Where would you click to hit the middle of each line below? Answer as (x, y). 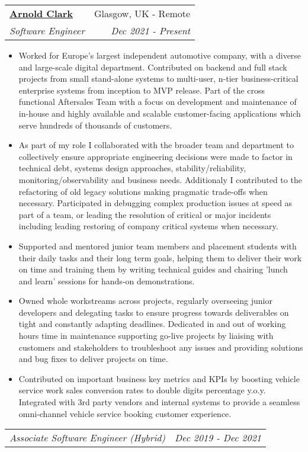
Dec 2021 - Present (151, 31)
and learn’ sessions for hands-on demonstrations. (107, 281)
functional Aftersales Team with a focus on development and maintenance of (158, 102)
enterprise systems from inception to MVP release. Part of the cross (142, 90)
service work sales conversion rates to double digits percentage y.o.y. (142, 390)
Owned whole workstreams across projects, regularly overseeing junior (145, 301)
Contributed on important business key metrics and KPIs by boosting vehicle (159, 378)
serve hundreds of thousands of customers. (95, 125)
